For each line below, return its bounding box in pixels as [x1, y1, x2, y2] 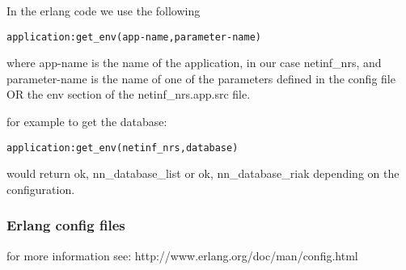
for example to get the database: [6, 113, 167, 130]
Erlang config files [6, 215, 125, 235]
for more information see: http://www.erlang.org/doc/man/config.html [6, 247, 358, 264]
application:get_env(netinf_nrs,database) [6, 141, 239, 154]
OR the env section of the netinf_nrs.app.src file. [6, 86, 251, 103]
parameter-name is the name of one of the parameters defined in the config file [6, 70, 395, 86]
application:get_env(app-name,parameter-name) [6, 31, 261, 43]
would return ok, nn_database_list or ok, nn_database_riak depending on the [6, 165, 400, 182]
